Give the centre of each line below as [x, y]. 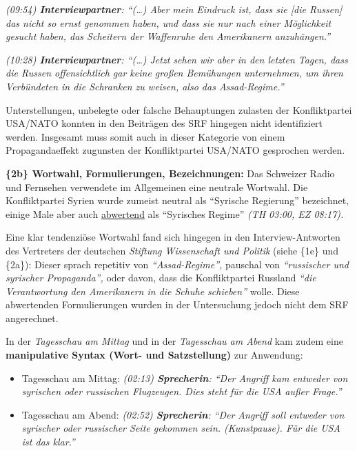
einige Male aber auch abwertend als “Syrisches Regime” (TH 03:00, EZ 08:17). [175, 213]
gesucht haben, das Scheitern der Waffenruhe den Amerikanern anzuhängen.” [168, 36]
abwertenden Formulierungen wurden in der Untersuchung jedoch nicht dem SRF [177, 304]
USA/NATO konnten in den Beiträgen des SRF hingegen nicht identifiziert [164, 123]
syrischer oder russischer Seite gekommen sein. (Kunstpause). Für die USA [181, 428]
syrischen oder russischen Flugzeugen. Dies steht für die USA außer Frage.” [182, 391]
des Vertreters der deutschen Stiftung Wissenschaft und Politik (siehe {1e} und [172, 250]
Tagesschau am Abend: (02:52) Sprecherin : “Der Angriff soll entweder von [183, 414]
